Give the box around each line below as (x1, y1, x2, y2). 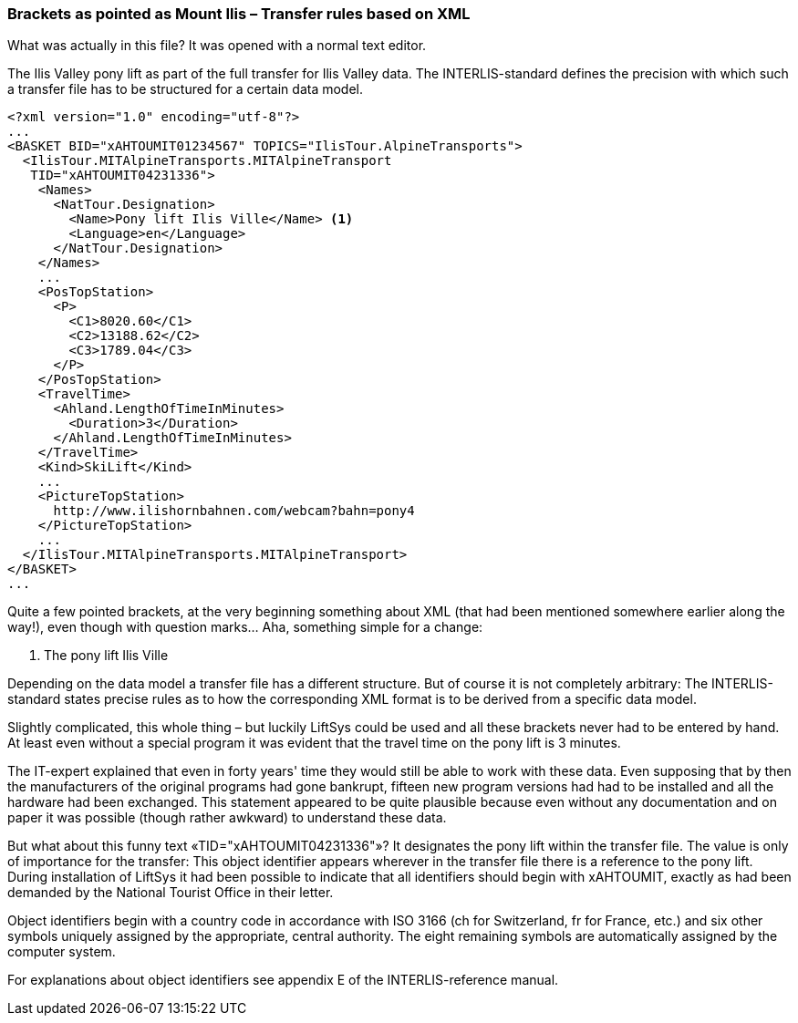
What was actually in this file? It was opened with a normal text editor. (7, 37, 427, 54)
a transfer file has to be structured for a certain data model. (7, 81, 364, 98)
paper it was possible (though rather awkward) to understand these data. (7, 810, 447, 826)
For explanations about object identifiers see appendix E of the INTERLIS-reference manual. (7, 972, 559, 988)
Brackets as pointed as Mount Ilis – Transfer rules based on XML (7, 5, 471, 23)
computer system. (7, 944, 116, 960)
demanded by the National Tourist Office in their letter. (7, 884, 334, 901)
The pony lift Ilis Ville (44, 647, 169, 664)
